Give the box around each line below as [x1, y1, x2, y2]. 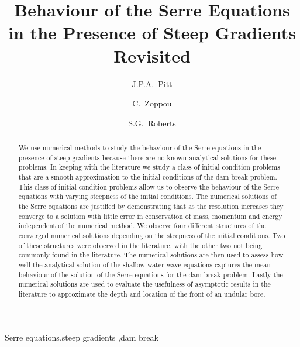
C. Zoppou [132, 97, 172, 109]
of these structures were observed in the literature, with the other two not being [18, 240, 263, 250]
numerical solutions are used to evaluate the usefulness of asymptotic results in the [18, 279, 271, 289]
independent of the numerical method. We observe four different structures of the [18, 221, 266, 231]
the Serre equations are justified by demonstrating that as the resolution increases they [18, 201, 284, 211]
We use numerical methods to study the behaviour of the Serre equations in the [18, 143, 261, 153]
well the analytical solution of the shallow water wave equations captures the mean [18, 259, 271, 269]
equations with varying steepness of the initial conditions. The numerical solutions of [18, 191, 277, 201]
